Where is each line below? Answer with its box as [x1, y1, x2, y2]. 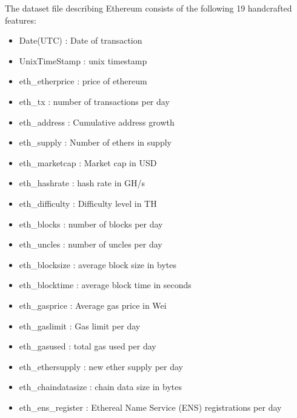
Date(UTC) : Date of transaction [19, 34, 142, 47]
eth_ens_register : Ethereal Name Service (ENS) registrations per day [19, 400, 282, 413]
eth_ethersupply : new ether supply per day [19, 360, 183, 372]
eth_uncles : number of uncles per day [19, 238, 162, 251]
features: [5, 13, 36, 26]
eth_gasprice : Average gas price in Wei [19, 298, 167, 311]
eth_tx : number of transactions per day [19, 95, 170, 107]
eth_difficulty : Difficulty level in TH [19, 197, 157, 209]
